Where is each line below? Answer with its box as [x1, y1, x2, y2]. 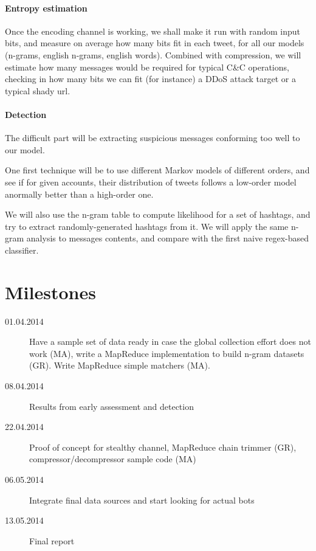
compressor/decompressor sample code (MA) [29, 452, 196, 465]
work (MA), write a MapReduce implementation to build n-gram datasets [29, 347, 304, 359]
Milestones [5, 279, 96, 304]
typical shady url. [5, 84, 70, 97]
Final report [29, 534, 75, 547]
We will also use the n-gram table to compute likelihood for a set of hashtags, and [5, 208, 311, 221]
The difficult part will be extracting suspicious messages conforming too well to [5, 131, 300, 144]
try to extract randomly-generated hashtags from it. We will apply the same [5, 220, 289, 232]
